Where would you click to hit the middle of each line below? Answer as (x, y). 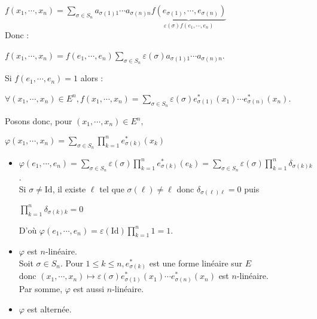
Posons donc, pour (39, 121)
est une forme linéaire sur (196, 263)
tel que (112, 188)
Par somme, (41, 288)
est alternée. (49, 309)
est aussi (89, 288)
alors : (92, 78)
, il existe (69, 188)
